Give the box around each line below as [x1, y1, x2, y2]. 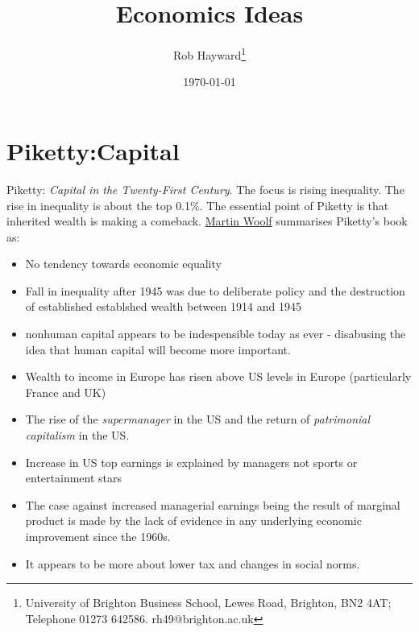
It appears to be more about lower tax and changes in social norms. [25, 555, 360, 572]
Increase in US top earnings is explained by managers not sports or [25, 453, 358, 470]
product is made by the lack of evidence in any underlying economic [25, 512, 362, 529]
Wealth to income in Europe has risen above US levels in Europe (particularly [25, 368, 412, 385]
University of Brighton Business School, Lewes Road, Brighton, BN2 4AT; [25, 594, 392, 611]
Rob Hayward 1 [172, 44, 247, 63]
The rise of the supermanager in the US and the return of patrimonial [25, 411, 371, 428]
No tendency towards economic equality [25, 255, 222, 272]
